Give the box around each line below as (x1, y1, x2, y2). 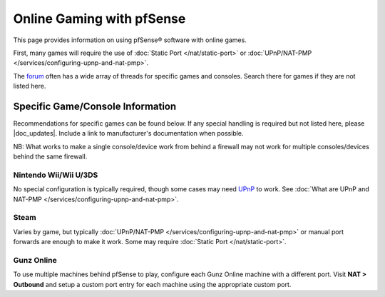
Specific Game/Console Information (13, 100, 177, 112)
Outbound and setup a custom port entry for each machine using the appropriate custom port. (13, 280, 292, 288)
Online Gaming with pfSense (13, 11, 186, 26)
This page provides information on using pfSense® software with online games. (13, 36, 247, 44)
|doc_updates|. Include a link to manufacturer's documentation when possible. (13, 129, 244, 138)
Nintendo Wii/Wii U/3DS (13, 170, 98, 180)
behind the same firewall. (13, 152, 88, 161)
